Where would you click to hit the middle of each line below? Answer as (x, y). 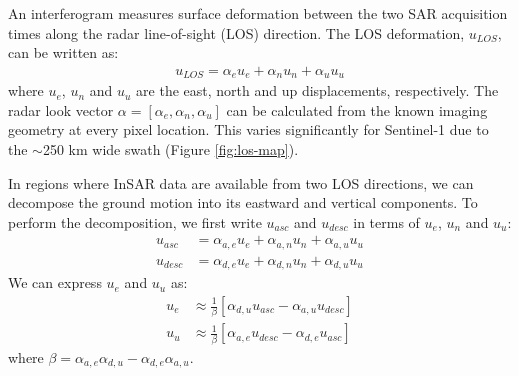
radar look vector (61, 109)
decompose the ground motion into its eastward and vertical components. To (243, 202)
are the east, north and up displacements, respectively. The (317, 90)
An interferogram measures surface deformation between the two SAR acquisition (258, 13)
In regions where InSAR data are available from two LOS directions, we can (241, 182)
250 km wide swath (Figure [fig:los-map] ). (170, 149)
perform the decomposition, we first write (135, 221)
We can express (55, 282)
